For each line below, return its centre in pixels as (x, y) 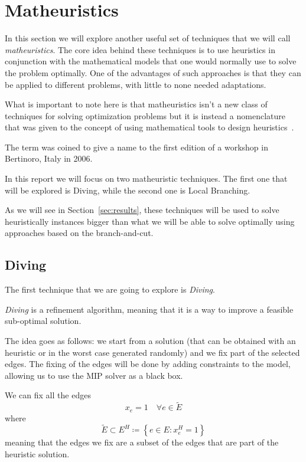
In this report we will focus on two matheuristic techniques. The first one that (146, 178)
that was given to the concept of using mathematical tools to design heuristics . (149, 127)
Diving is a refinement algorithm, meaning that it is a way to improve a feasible (149, 309)
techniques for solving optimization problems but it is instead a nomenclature (145, 115)
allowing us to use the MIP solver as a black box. (94, 375)
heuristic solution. (37, 454)
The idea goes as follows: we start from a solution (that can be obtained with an (150, 341)
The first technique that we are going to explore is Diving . (110, 289)
